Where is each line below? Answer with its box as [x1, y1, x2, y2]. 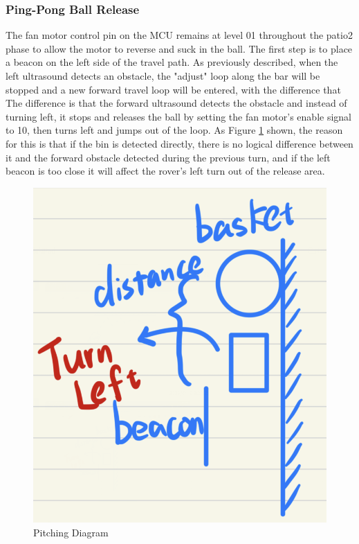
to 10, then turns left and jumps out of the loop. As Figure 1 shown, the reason [6, 123, 343, 137]
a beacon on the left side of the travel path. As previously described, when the [6, 55, 338, 69]
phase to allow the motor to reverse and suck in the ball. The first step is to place [6, 41, 353, 55]
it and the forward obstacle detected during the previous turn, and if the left [6, 150, 331, 164]
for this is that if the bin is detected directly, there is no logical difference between [6, 136, 353, 150]
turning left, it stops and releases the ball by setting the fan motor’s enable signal [6, 109, 351, 123]
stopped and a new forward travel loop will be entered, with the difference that [6, 82, 341, 96]
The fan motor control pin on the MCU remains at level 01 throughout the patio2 [6, 28, 353, 42]
